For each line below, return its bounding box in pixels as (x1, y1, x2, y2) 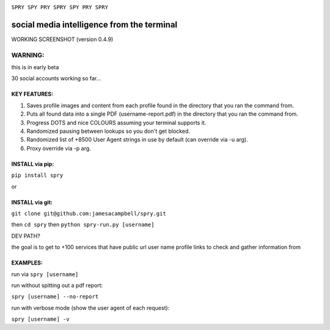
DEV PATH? (11, 232, 41, 239)
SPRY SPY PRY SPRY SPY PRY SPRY (11, 4, 108, 10)
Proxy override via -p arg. (26, 144, 91, 152)
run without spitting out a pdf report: (11, 282, 103, 289)
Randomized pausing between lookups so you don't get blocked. (26, 127, 191, 135)
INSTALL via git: (11, 198, 53, 206)
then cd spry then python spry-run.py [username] (11, 221, 155, 228)
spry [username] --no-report (11, 293, 99, 300)
